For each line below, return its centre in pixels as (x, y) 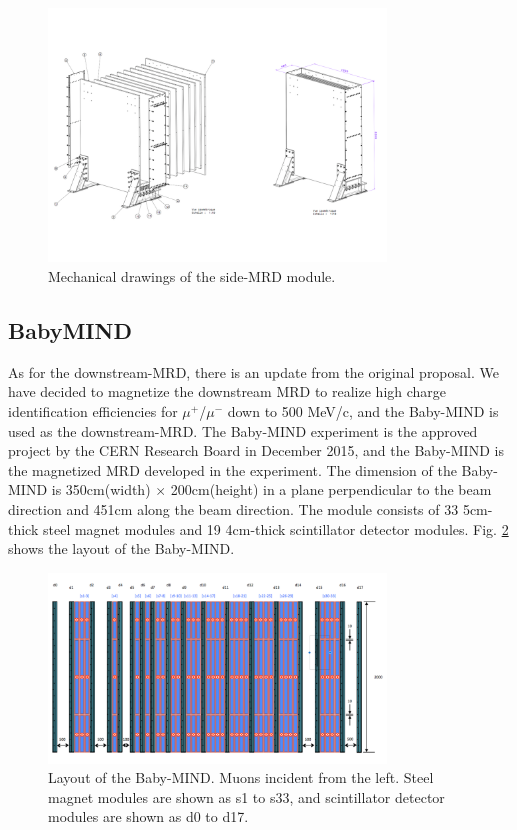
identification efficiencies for (93, 410)
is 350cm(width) (101, 489)
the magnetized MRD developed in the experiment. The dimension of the (232, 469)
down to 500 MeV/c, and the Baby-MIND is (363, 410)
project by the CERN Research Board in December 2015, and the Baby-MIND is (256, 450)
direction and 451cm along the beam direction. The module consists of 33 (233, 508)
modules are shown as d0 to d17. (148, 816)
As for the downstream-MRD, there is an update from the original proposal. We (253, 371)
